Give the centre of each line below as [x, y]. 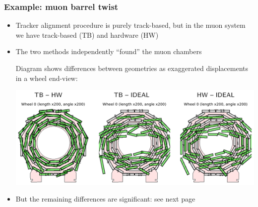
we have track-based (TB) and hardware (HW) [87, 34]
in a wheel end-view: [47, 78]
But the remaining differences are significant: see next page [105, 199]
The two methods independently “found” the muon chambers [109, 51]
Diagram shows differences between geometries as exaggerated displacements [132, 68]
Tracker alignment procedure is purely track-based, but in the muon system [130, 25]
